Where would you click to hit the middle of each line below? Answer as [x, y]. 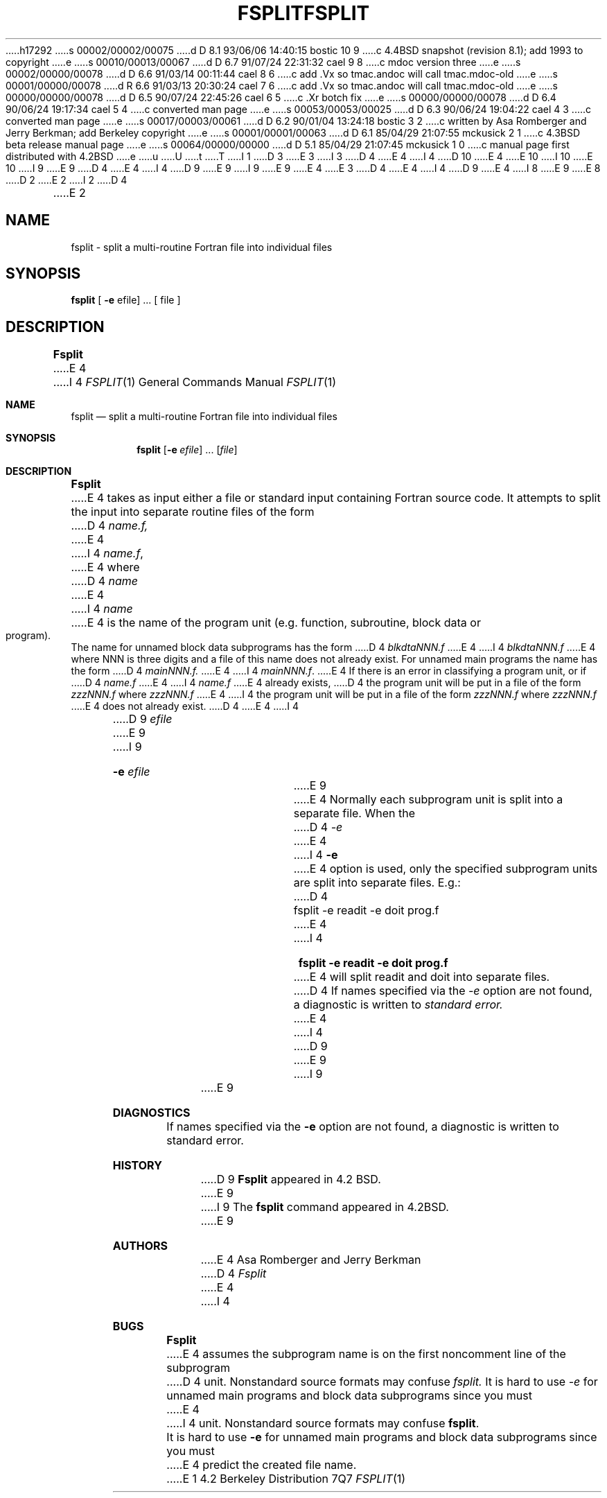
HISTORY [137, 1166]
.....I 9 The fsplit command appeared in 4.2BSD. [325, 1207]
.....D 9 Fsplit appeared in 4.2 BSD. [291, 1179]
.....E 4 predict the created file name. [262, 1465]
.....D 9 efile [142, 719]
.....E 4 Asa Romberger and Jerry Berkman [311, 1260]
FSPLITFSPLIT [303, 13]
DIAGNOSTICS [151, 1113]
